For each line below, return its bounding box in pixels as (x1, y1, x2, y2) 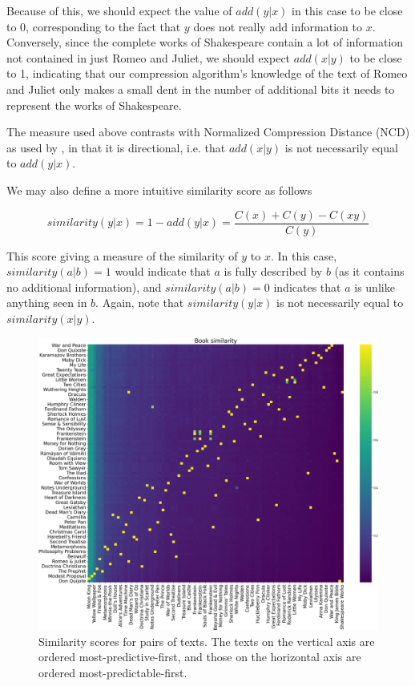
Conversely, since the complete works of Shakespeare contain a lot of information (6, 34, 404, 50)
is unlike (354, 278, 395, 295)
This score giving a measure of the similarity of (6, 247, 238, 264)
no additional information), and (6, 278, 162, 295)
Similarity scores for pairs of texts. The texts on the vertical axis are (38, 632, 375, 649)
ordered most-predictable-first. (38, 664, 187, 680)
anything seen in (6, 294, 87, 311)
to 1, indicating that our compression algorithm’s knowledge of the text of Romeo (6, 65, 408, 82)
